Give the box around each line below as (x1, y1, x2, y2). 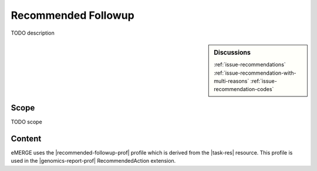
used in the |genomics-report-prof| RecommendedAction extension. (11, 157, 176, 165)
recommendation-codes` (214, 86, 274, 93)
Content (11, 133, 42, 143)
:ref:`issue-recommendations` (214, 61, 286, 68)
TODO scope (11, 118, 42, 125)
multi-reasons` (214, 77, 249, 85)
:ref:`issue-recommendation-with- (214, 69, 296, 76)
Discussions (214, 48, 251, 56)
